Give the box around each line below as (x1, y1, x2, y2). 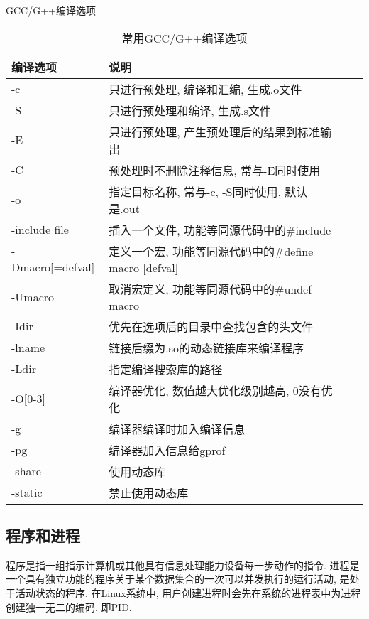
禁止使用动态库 (109, 484, 189, 501)
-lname (11, 339, 45, 356)
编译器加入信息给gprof (109, 441, 226, 458)
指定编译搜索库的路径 (109, 360, 223, 377)
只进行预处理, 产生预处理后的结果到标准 (109, 123, 321, 140)
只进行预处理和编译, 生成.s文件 (109, 102, 271, 119)
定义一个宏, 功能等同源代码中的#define (109, 242, 314, 259)
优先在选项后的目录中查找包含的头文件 (109, 318, 314, 335)
